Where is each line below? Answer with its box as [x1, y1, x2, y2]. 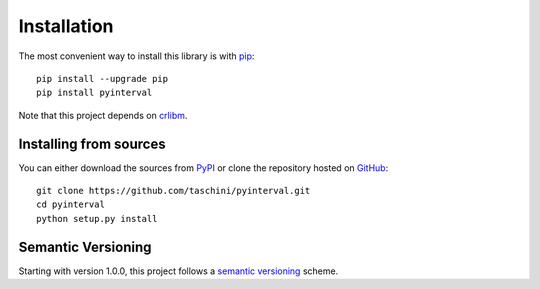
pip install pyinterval [36, 87, 153, 99]
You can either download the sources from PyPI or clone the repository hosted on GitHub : [18, 161, 389, 174]
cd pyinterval [36, 199, 105, 210]
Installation [18, 15, 114, 37]
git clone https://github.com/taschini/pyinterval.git [36, 185, 311, 197]
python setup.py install [36, 213, 158, 224]
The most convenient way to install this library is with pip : [18, 50, 255, 62]
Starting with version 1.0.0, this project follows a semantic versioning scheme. [18, 265, 339, 277]
